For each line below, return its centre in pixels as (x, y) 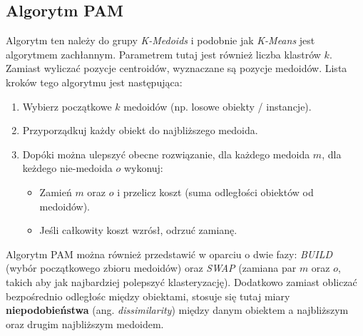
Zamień (56, 192)
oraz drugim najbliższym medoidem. (85, 324)
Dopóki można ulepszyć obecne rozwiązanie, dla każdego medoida (166, 154)
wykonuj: (143, 168)
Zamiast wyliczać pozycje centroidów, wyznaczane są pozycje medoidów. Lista (177, 68)
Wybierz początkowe (67, 106)
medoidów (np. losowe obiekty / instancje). (218, 106)
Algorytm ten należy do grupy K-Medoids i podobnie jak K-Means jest (160, 40)
